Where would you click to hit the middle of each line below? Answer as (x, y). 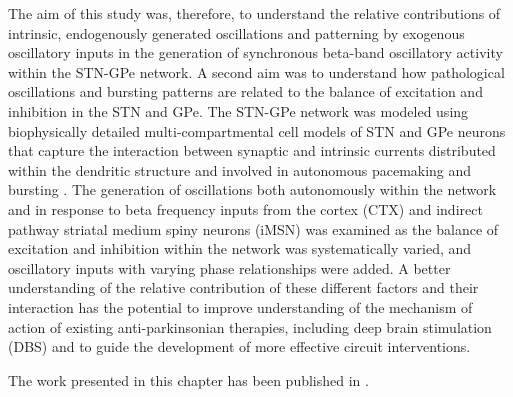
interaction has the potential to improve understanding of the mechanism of (240, 306)
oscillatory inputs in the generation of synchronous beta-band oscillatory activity (255, 52)
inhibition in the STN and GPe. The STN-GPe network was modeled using (238, 110)
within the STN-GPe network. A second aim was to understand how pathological (256, 71)
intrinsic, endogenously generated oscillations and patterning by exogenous (236, 32)
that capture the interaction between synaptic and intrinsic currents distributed (252, 150)
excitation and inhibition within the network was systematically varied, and (240, 248)
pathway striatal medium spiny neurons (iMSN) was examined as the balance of (253, 228)
